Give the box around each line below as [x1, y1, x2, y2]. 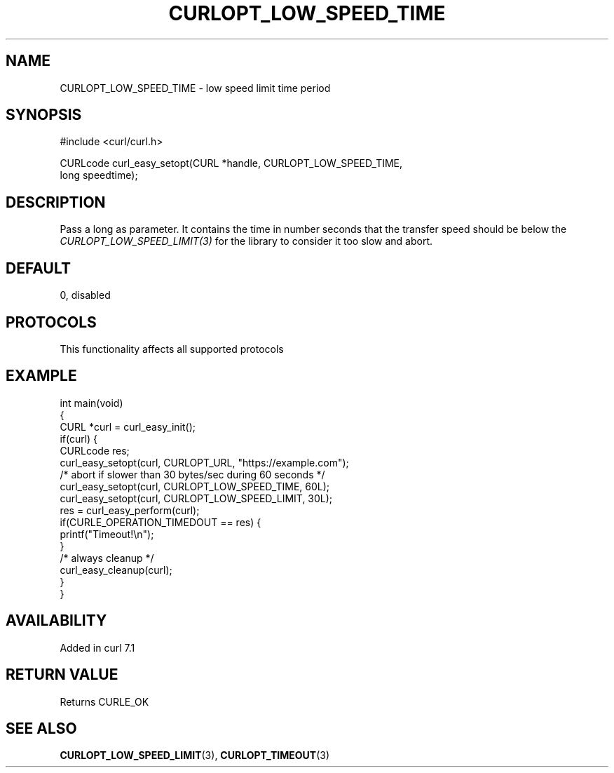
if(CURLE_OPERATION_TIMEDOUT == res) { [60, 516, 261, 528]
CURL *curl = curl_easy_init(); [60, 420, 196, 433]
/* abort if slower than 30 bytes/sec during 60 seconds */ [60, 468, 325, 480]
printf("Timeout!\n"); [60, 527, 154, 540]
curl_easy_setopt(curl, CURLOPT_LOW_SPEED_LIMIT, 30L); [60, 492, 333, 504]
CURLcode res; [60, 444, 130, 457]
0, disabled [60, 289, 111, 302]
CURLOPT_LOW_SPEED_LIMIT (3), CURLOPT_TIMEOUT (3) [60, 749, 330, 762]
